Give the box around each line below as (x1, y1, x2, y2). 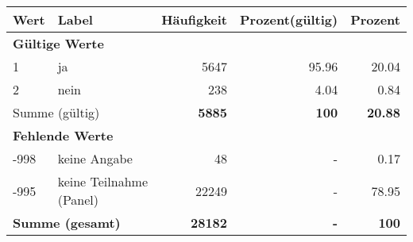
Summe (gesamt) (13, 213, 121, 232)
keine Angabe (57, 149, 133, 167)
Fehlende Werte (13, 126, 114, 144)
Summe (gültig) (13, 103, 100, 121)
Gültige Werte (13, 34, 104, 52)
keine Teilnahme (57, 172, 148, 190)
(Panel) (57, 190, 99, 209)
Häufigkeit (161, 10, 228, 29)
